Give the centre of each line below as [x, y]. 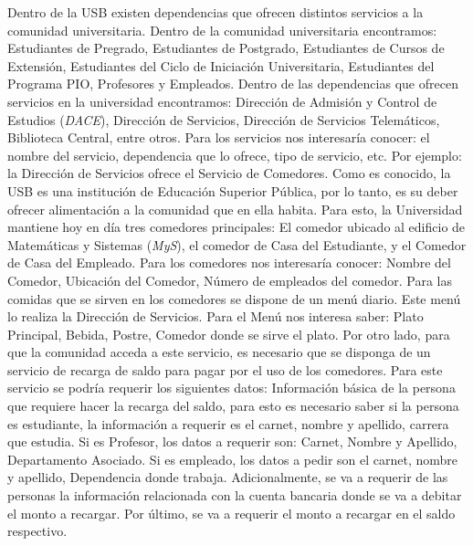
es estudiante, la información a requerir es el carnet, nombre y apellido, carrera [228, 423]
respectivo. [37, 531]
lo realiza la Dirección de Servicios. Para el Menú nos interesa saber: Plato [215, 316]
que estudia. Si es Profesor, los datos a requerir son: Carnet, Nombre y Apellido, [232, 441]
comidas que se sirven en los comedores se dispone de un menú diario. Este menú [234, 298]
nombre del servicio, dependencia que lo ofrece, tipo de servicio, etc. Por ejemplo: [235, 155]
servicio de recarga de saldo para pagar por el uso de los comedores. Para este [225, 369]
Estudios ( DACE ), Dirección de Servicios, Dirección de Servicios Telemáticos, [224, 119]
